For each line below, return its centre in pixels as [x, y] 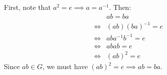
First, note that [27, 7]
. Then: [120, 7]
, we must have [65, 66]
